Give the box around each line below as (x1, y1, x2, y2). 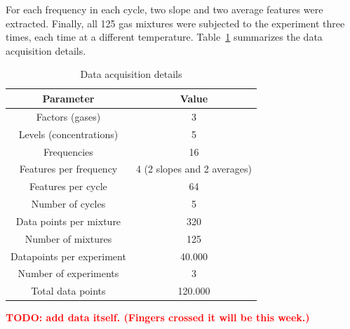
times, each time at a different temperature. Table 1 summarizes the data (6, 29, 323, 44)
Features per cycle (29, 179, 107, 194)
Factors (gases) (36, 109, 101, 123)
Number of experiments (18, 266, 119, 281)
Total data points (31, 283, 106, 298)
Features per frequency (19, 161, 118, 176)
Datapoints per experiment (11, 248, 126, 263)
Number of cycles (31, 196, 106, 211)
